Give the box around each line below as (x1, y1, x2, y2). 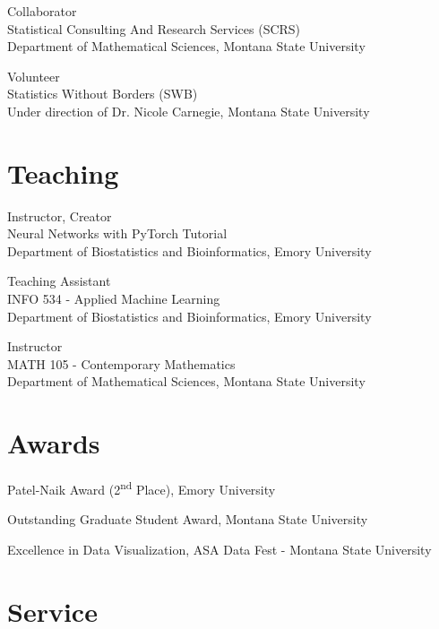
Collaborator (7, 2, 77, 20)
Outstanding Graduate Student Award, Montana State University (7, 510, 368, 529)
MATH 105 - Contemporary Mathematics (7, 354, 236, 373)
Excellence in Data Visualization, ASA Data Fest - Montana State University (7, 540, 432, 558)
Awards (7, 425, 100, 461)
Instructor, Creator (7, 206, 112, 225)
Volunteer (7, 66, 60, 85)
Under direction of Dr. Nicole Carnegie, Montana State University (7, 101, 370, 120)
